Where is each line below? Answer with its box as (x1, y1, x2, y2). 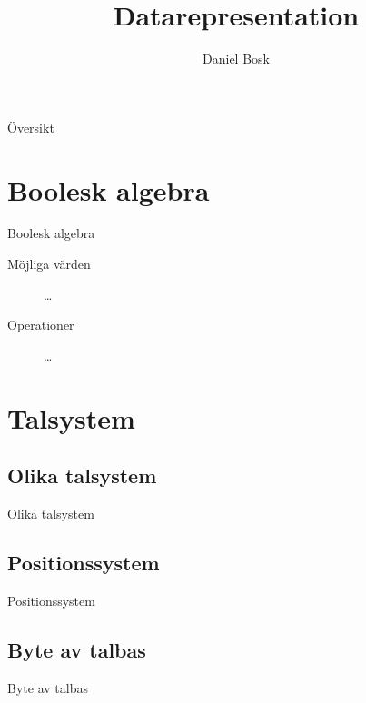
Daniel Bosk (203, 49, 270, 68)
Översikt (7, 117, 54, 136)
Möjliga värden (7, 254, 91, 273)
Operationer (7, 315, 74, 334)
